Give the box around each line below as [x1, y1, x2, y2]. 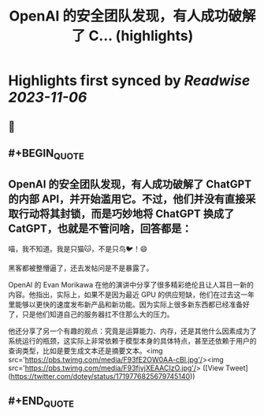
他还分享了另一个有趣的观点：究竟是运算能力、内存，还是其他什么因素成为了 [8, 326, 257, 336]
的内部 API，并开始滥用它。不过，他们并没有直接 [8, 192, 246, 206]
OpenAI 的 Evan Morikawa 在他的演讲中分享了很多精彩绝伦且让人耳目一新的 [8, 280, 254, 289]
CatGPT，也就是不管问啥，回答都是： [8, 221, 192, 235]
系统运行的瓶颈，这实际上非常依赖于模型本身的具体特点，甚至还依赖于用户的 [8, 336, 257, 345]
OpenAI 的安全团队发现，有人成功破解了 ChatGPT [8, 177, 252, 191]
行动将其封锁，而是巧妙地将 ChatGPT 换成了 [18, 206, 235, 221]
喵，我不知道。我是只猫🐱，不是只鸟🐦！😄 [8, 243, 148, 253]
